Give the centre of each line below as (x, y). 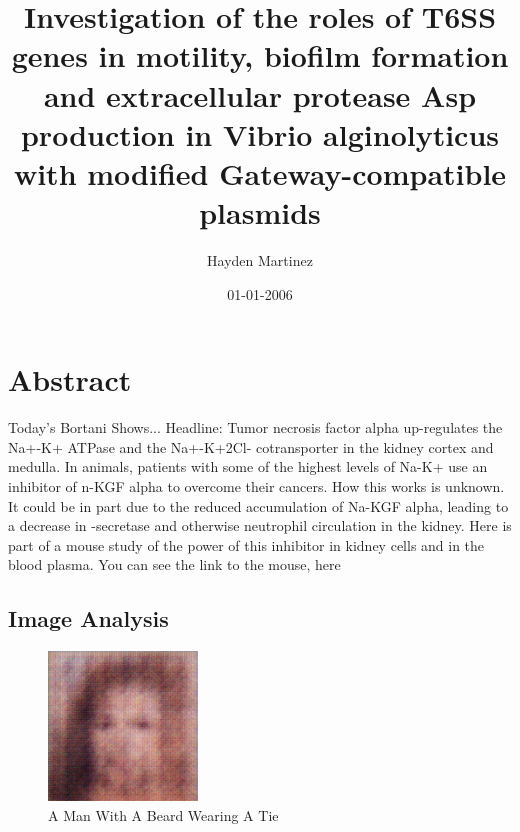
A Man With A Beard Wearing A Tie (163, 814)
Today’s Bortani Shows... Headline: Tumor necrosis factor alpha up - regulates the (255, 427)
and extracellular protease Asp (260, 94)
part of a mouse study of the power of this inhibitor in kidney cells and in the (246, 544)
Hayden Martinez (260, 260)
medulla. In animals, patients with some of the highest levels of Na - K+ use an (248, 466)
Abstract (70, 379)
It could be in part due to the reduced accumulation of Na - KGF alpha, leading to (258, 505)
